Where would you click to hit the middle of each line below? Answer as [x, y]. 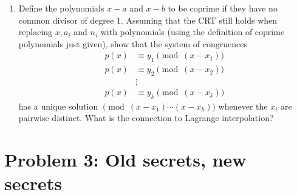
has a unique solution [58, 106]
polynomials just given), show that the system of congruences [133, 43]
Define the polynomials [61, 8]
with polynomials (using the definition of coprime [193, 32]
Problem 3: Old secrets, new [125, 160]
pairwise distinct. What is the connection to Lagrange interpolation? [146, 118]
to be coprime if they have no [223, 8]
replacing [36, 32]
